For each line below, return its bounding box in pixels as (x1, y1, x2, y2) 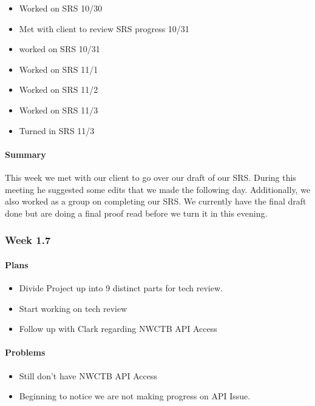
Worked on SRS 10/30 (19, 2, 103, 14)
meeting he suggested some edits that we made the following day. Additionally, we (5, 183, 311, 195)
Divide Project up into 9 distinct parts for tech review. (19, 281, 223, 294)
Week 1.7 (5, 232, 51, 248)
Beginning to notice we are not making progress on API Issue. (19, 390, 251, 402)
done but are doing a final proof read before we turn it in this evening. (5, 206, 268, 219)
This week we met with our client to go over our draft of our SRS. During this (5, 171, 296, 183)
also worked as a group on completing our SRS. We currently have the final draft (5, 195, 307, 208)
